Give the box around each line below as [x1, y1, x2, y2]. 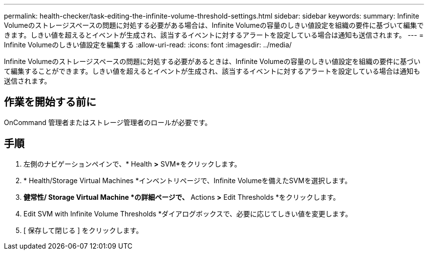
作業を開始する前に [4, 96, 96, 108]
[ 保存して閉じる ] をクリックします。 [23, 226, 143, 234]
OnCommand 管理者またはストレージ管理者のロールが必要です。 [4, 118, 212, 127]
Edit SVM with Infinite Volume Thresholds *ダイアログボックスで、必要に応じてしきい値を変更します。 [23, 209, 352, 218]
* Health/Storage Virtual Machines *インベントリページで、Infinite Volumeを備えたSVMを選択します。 [23, 176, 352, 185]
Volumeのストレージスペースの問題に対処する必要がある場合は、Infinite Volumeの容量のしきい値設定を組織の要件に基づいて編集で [4, 21, 424, 29]
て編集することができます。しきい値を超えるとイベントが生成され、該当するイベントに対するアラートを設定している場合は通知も [4, 67, 420, 75]
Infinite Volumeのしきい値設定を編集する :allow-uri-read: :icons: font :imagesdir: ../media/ [4, 41, 292, 49]
